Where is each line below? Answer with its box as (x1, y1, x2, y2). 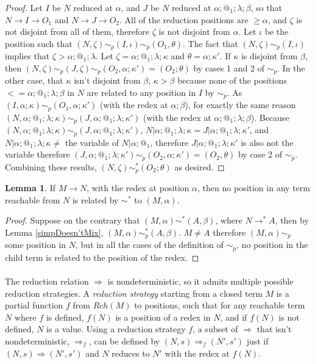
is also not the (241, 136, 294, 148)
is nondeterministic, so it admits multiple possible (107, 275, 294, 288)
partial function (5, 299, 63, 311)
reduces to (111, 346, 150, 359)
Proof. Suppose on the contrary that (5, 214, 140, 227)
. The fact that (182, 37, 238, 49)
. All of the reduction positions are (119, 13, 249, 26)
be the (264, 25, 289, 38)
